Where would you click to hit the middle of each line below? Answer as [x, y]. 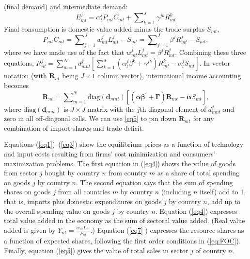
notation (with [25, 76]
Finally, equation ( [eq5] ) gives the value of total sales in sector [96, 250]
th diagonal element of [173, 109]
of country [211, 250]
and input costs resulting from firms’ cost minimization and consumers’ [110, 153]
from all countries [84, 192]
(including [176, 192]
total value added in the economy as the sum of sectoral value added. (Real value [125, 220]
